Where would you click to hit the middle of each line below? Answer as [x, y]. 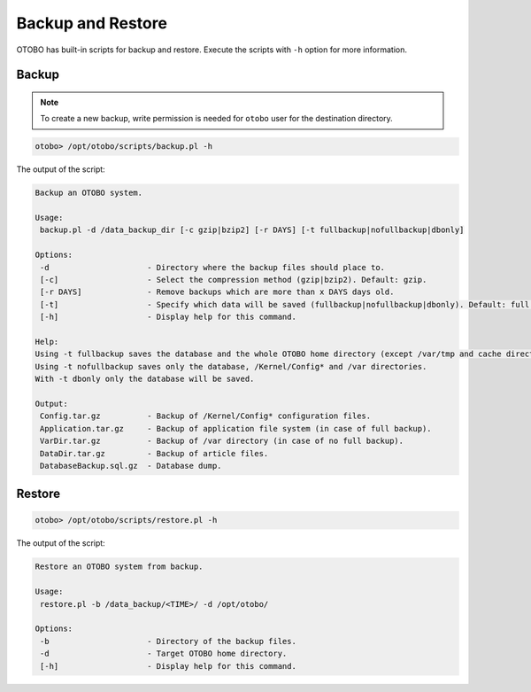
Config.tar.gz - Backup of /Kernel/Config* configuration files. [206, 416]
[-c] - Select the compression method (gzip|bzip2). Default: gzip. [234, 280]
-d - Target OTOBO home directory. [164, 654]
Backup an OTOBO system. [89, 193]
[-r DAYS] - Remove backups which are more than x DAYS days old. [217, 292]
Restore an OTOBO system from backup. [119, 567]
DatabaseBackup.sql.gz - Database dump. [131, 466]
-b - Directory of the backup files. [168, 641]
